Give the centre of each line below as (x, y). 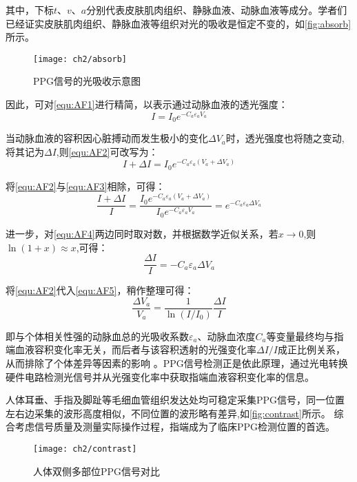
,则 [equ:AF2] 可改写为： (107, 151)
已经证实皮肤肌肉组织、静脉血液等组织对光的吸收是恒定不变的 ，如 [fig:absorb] (178, 23)
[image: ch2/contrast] (85, 449)
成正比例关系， (312, 349)
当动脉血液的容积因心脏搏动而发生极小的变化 (107, 138)
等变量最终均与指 (305, 336)
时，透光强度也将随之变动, (285, 138)
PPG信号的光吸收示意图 (87, 81)
